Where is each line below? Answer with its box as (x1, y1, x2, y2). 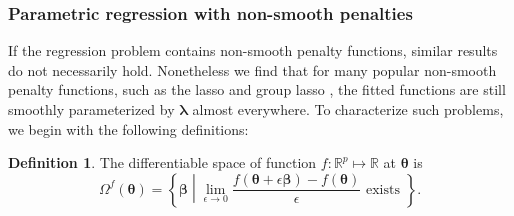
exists (365, 182, 400, 197)
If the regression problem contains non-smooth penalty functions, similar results (8, 40, 498, 61)
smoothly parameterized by (8, 99, 175, 119)
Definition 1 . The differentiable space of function (8, 152, 317, 173)
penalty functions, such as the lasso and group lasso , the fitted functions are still (8, 79, 506, 100)
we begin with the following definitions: (8, 118, 249, 139)
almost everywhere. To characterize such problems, (192, 99, 504, 119)
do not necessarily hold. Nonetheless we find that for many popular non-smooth (8, 59, 497, 80)
